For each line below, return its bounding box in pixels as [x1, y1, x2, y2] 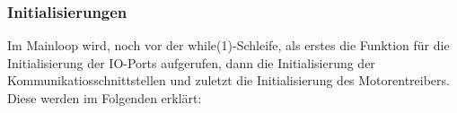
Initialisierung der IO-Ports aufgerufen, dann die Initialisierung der [7, 53, 375, 72]
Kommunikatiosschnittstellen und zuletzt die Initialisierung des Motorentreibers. [7, 71, 450, 90]
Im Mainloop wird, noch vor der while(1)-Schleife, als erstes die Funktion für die [7, 36, 450, 55]
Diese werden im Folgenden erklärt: [7, 89, 202, 107]
